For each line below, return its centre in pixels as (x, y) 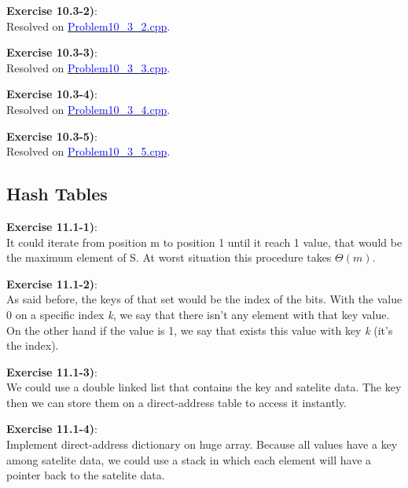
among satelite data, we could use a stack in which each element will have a (189, 459)
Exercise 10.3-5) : (52, 136)
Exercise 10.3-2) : (52, 10)
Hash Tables (57, 194)
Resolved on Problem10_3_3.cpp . (88, 67)
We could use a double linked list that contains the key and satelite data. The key (204, 387)
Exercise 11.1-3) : (52, 371)
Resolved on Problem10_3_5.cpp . (88, 151)
